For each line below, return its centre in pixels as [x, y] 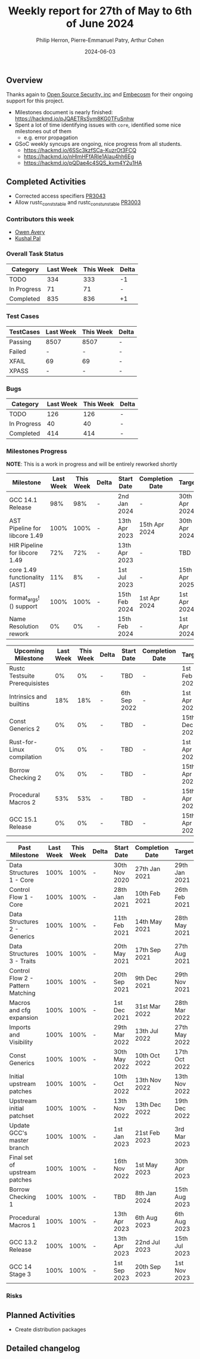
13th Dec [148, 1105]
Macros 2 [23, 803]
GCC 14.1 [23, 500]
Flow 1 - [21, 897]
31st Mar [148, 1007]
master [19, 1141]
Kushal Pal [28, 239]
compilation [26, 757]
